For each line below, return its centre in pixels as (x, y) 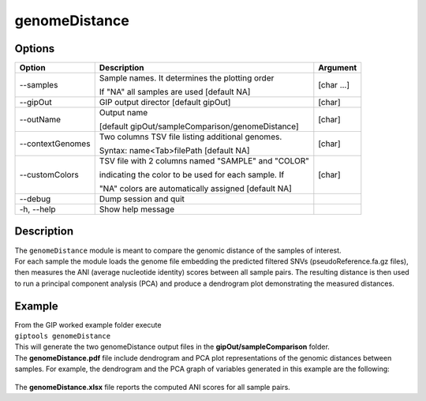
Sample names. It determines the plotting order (187, 78)
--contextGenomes (55, 144)
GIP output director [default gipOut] (165, 103)
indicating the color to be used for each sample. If (192, 175)
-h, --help (37, 209)
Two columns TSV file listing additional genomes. (191, 137)
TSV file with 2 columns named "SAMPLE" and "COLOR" (204, 161)
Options (35, 49)
